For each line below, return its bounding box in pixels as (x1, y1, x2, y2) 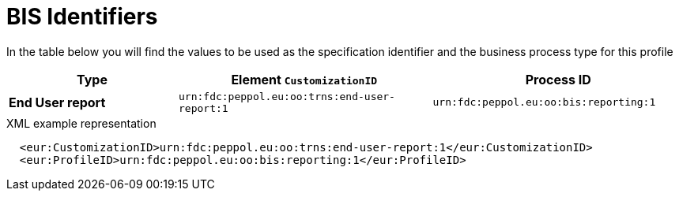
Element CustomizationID (231, 71, 378, 87)
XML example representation (6, 116, 157, 130)
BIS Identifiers (6, 3, 158, 30)
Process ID (525, 71, 591, 87)
